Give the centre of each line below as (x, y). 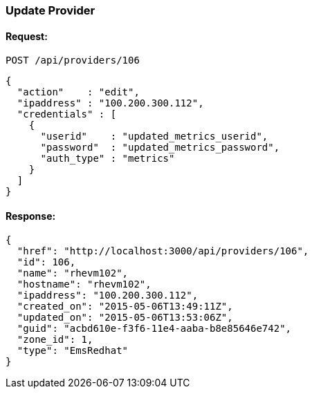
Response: (31, 216)
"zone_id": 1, (55, 340)
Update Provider (51, 10)
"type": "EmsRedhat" (73, 351)
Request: (27, 36)
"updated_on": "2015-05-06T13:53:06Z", (125, 318)
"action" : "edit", (78, 92)
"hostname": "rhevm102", (84, 284)
